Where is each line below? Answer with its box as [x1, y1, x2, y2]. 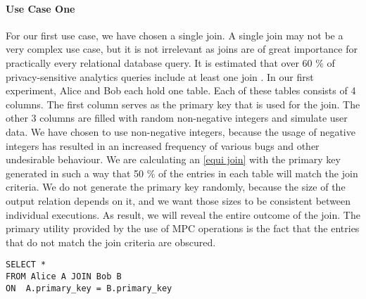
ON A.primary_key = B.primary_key [6, 283, 172, 293]
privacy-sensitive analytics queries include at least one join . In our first [6, 69, 314, 84]
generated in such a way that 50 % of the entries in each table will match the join [6, 165, 358, 180]
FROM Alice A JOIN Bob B [6, 271, 122, 281]
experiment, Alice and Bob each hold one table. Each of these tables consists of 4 [6, 83, 356, 98]
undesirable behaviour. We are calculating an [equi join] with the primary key [6, 152, 341, 167]
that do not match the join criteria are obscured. [6, 234, 216, 249]
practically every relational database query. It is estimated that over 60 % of [6, 55, 335, 70]
